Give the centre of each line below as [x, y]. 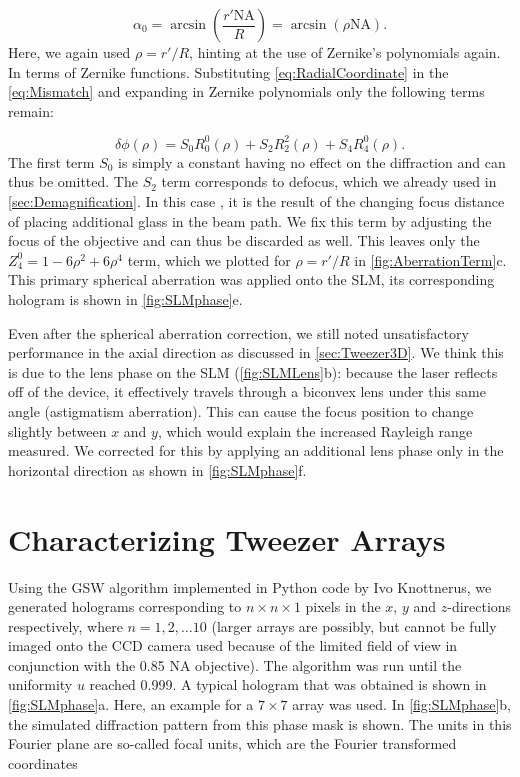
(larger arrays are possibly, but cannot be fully [354, 625]
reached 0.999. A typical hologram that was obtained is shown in [288, 684]
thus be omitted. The [73, 181]
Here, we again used [69, 52]
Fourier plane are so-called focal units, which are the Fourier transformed [232, 743]
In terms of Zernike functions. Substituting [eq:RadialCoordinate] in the [228, 71]
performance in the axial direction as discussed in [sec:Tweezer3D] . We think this [256, 352]
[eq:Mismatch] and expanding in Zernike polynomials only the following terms [246, 91]
